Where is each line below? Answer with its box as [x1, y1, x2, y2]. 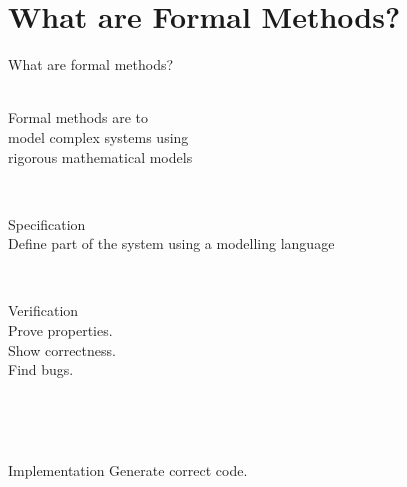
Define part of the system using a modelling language [8, 233, 335, 254]
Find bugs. [8, 359, 74, 380]
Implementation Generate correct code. [8, 460, 248, 481]
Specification [8, 213, 86, 234]
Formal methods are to [8, 107, 148, 128]
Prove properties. [8, 320, 113, 341]
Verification [8, 300, 79, 321]
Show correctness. [8, 339, 116, 360]
